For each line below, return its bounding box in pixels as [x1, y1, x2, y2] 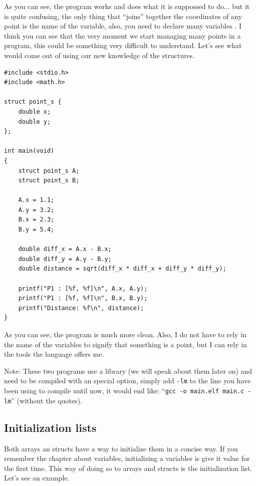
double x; [18, 108, 51, 115]
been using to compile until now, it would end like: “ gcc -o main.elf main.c [4, 385, 244, 396]
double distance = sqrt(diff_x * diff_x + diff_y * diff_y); [18, 265, 226, 273]
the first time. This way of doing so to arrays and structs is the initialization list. [4, 462, 252, 473]
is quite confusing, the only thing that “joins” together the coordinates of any [4, 11, 242, 21]
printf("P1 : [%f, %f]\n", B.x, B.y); [18, 295, 148, 302]
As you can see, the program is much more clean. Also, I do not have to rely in [4, 329, 246, 339]
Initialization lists [4, 419, 97, 435]
